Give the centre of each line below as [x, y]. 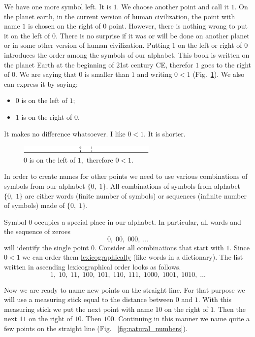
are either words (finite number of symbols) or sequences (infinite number [136, 195]
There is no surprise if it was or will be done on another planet [155, 35]
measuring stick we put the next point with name [79, 309]
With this [217, 299]
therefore [100, 159]
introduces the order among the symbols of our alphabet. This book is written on [127, 54]
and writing [155, 74]
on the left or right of [210, 45]
